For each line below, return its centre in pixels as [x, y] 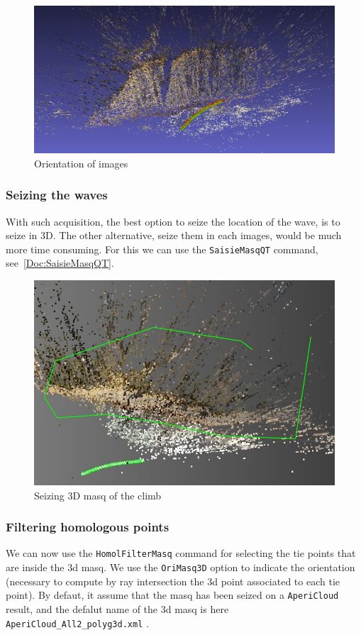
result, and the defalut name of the [82, 609]
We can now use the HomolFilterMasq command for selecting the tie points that [181, 553]
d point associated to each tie [276, 581]
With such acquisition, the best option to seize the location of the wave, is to [173, 221]
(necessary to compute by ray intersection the [105, 581]
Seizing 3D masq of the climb [98, 495]
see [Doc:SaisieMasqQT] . [60, 263]
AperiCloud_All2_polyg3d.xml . [77, 623]
